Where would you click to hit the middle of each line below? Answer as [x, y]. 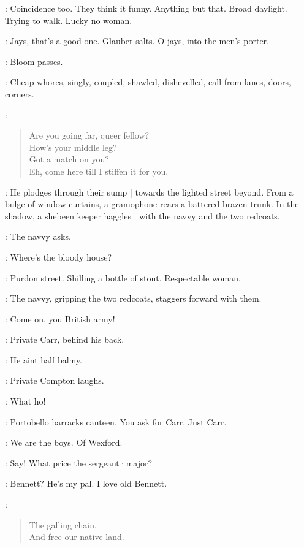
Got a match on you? [69, 159]
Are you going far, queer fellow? [89, 135]
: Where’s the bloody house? [59, 257]
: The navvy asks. [38, 236]
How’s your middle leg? [73, 147]
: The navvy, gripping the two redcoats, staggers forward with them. [133, 298]
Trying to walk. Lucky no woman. [69, 20]
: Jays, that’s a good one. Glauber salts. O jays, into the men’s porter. [137, 41]
